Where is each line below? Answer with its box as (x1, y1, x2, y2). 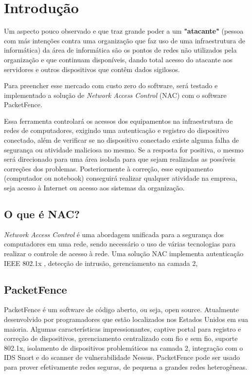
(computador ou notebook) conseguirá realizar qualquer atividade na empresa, (4, 173, 237, 183)
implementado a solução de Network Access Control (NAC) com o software (4, 90, 227, 100)
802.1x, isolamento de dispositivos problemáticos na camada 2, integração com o (4, 342, 243, 353)
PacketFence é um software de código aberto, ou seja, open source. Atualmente (4, 304, 239, 315)
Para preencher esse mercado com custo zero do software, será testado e (4, 80, 218, 91)
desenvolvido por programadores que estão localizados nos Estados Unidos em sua (4, 314, 248, 324)
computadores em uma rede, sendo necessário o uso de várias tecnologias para (4, 239, 236, 249)
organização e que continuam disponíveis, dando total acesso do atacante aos (4, 54, 233, 64)
